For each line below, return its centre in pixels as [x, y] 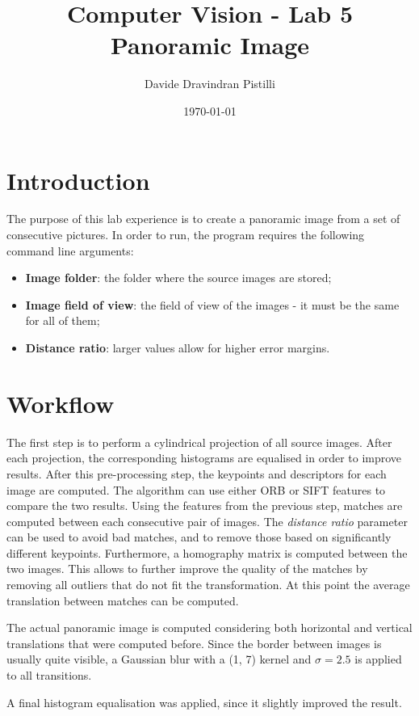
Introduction [78, 180]
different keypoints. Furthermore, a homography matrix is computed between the [207, 552]
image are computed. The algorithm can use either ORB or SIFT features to [196, 489]
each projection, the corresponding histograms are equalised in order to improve [204, 458]
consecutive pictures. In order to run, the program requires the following [186, 235]
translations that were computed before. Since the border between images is [194, 643]
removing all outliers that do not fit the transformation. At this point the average [208, 585]
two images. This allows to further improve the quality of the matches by [187, 569]
